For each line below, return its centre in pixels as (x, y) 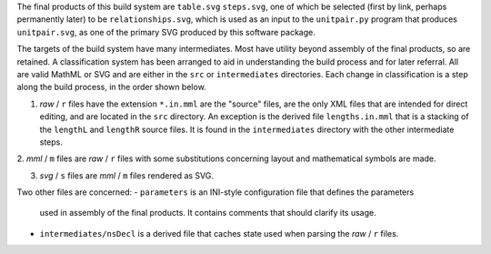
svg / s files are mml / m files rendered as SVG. (126, 175)
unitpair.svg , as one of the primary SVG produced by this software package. (166, 32)
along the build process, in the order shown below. (111, 87)
